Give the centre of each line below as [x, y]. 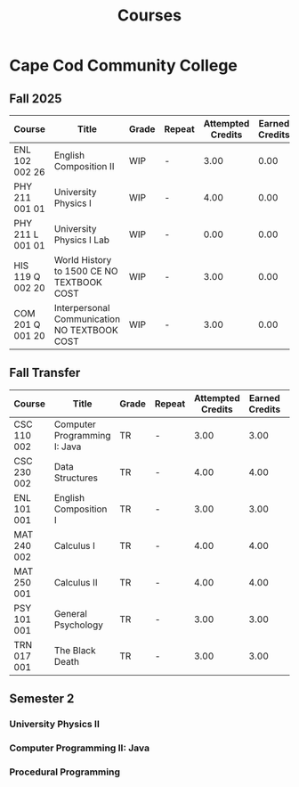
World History [83, 260]
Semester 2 [42, 699]
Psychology [79, 625]
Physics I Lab [81, 240]
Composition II [84, 166]
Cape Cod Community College [124, 66]
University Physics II [54, 725]
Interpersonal [82, 308]
